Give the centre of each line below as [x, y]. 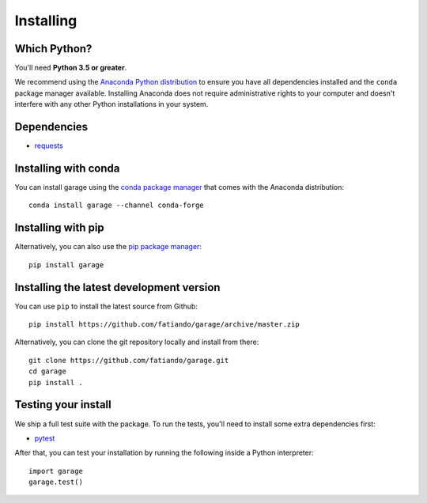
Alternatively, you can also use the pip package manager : [108, 247]
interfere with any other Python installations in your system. [111, 104]
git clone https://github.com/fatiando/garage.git [129, 360]
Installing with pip [59, 228]
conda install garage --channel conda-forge [117, 205]
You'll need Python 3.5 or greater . [71, 68]
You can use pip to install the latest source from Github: [106, 306]
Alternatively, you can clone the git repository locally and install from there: [137, 342]
